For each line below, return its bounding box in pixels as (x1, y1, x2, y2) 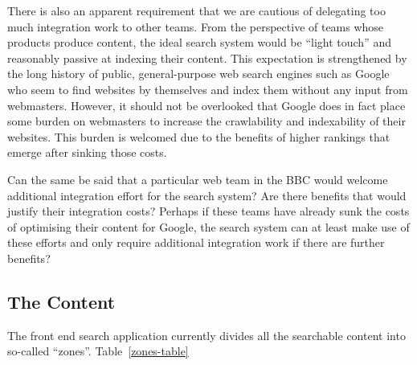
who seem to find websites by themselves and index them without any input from (7, 80, 408, 97)
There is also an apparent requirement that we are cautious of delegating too (7, 2, 386, 18)
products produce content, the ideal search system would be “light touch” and (7, 34, 391, 51)
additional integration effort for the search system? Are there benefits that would (7, 187, 407, 203)
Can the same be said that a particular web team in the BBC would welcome (7, 170, 388, 187)
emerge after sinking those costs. (7, 144, 167, 161)
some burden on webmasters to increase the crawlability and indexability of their (7, 113, 406, 129)
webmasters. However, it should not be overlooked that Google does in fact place (7, 96, 406, 113)
